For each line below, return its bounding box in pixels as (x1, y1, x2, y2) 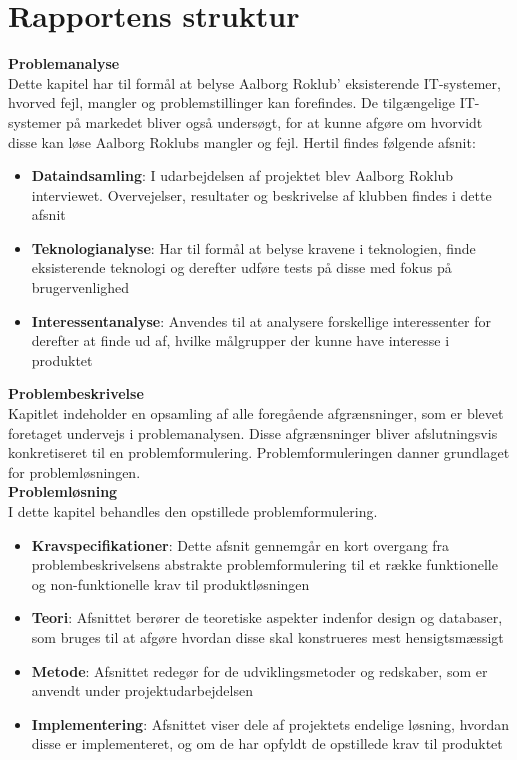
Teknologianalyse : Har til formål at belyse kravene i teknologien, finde (31, 237, 476, 258)
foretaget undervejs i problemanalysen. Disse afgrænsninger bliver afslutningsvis (8, 422, 498, 443)
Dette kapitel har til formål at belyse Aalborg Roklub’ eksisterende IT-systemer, (8, 72, 501, 93)
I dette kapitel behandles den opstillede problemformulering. (8, 501, 378, 521)
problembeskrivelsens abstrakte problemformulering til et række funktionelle (31, 554, 498, 575)
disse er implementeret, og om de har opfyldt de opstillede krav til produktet (31, 733, 503, 754)
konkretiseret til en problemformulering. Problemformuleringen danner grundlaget (8, 442, 510, 463)
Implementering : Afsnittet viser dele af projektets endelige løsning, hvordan (31, 713, 510, 734)
